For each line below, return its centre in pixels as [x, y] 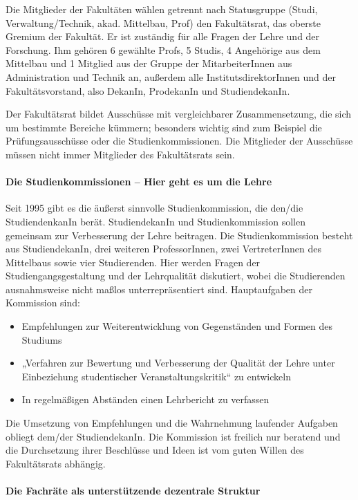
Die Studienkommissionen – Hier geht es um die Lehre [139, 182]
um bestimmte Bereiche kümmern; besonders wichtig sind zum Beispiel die [164, 127]
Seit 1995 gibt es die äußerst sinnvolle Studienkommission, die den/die [154, 208]
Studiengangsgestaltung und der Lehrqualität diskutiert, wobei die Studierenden [176, 276]
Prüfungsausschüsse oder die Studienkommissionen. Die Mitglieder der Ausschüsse [179, 141]
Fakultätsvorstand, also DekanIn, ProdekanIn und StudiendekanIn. [148, 90]
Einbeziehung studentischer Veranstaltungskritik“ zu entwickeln [156, 376]
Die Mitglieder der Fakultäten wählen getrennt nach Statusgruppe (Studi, [162, 9]
